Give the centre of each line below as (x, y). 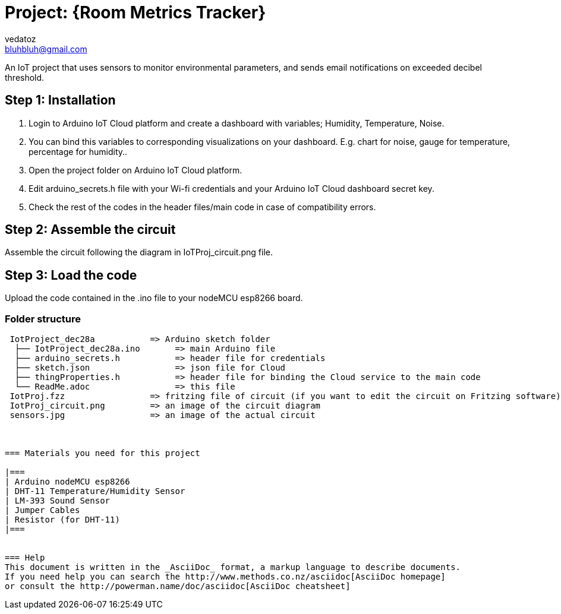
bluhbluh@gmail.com (46, 49)
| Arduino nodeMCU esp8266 (67, 482)
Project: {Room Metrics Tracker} (135, 12)
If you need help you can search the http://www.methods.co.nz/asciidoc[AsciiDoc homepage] (225, 577)
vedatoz (21, 39)
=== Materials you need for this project (103, 453)
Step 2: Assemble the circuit (90, 230)
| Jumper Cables (42, 510)
